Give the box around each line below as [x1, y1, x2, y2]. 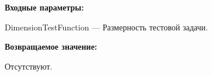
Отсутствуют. [5, 60, 53, 72]
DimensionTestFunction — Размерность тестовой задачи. [5, 20, 208, 33]
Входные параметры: [5, 1, 84, 13]
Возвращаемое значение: [5, 40, 98, 53]
